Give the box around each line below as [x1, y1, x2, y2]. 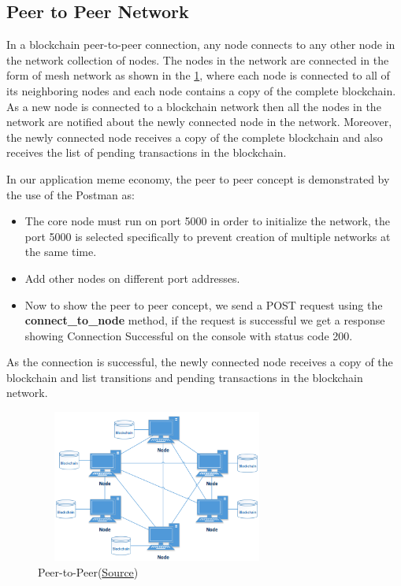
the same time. [24, 243, 97, 260]
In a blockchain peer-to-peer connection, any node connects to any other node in [6, 36, 395, 53]
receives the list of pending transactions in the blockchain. [6, 144, 287, 161]
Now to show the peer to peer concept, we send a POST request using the [24, 296, 383, 313]
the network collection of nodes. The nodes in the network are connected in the [6, 51, 389, 68]
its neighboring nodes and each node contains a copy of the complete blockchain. [6, 82, 396, 98]
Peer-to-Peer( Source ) [38, 563, 139, 580]
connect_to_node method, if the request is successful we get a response [24, 312, 385, 328]
